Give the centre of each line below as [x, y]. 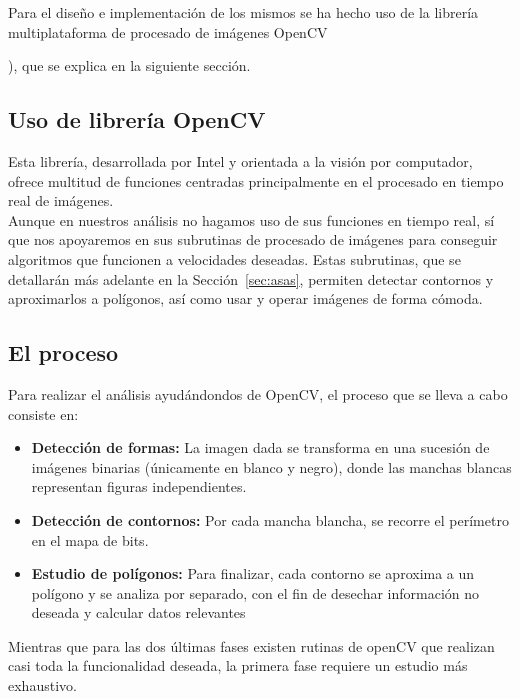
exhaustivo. [42, 685]
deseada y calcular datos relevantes [138, 612]
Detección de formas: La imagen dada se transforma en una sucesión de [260, 447]
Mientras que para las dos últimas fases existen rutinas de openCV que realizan [251, 645]
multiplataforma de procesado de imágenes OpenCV [168, 31]
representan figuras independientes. [139, 486]
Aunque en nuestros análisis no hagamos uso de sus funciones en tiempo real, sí [251, 219]
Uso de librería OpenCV [137, 119]
